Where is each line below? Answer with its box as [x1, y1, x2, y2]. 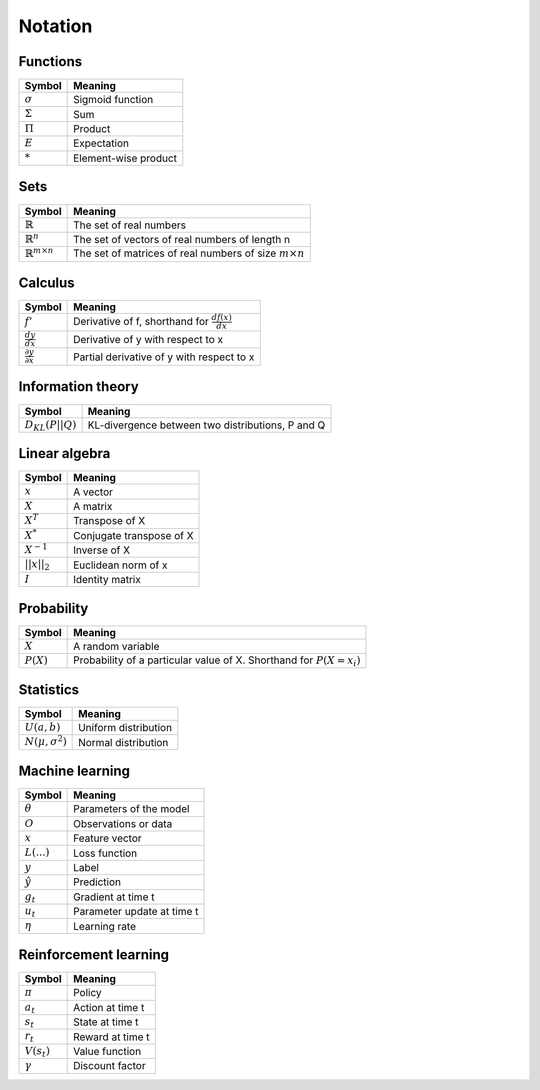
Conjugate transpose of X [73, 528, 194, 542]
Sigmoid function [73, 93, 154, 107]
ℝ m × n [24, 245, 54, 260]
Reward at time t [73, 1030, 150, 1044]
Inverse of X [73, 543, 130, 557]
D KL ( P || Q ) [24, 418, 77, 433]
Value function [73, 1045, 142, 1059]
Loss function [73, 846, 138, 860]
